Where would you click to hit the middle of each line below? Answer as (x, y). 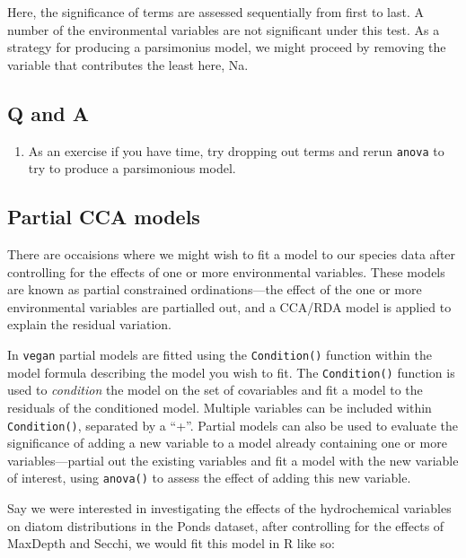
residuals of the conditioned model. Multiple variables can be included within (220, 407)
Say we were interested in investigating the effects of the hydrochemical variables (229, 508)
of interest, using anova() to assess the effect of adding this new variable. (209, 478)
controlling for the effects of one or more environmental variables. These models (226, 271)
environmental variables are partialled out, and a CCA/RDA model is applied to (229, 306)
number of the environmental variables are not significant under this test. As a (224, 29)
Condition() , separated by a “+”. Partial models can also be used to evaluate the (233, 425)
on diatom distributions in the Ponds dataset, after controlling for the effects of (226, 525)
